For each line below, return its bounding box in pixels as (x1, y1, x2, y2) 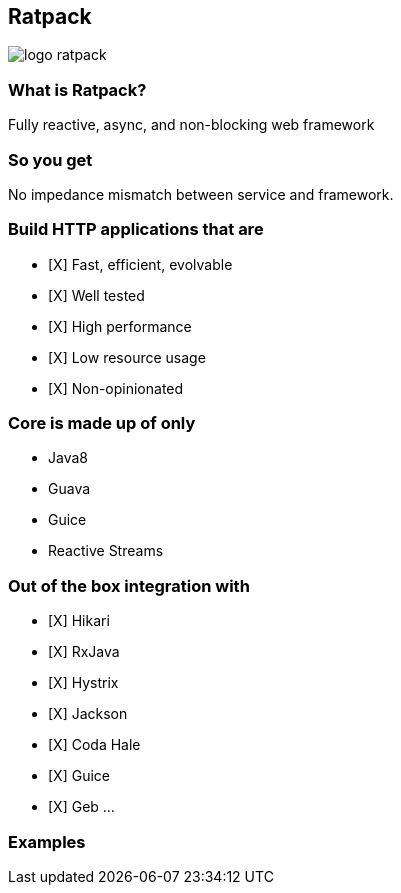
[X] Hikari (48, 612, 110, 630)
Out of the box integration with (8, 575, 250, 596)
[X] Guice (48, 767, 110, 785)
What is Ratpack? (8, 79, 147, 100)
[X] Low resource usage (48, 348, 206, 366)
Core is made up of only (8, 413, 196, 434)
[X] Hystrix (48, 674, 119, 692)
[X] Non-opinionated (48, 379, 184, 397)
